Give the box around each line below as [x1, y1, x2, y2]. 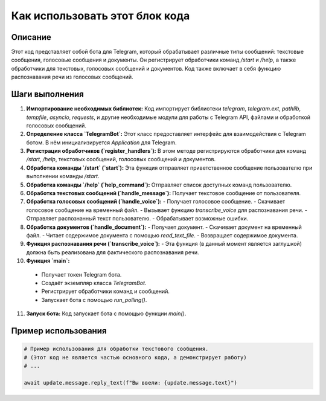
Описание [11, 32, 51, 42]
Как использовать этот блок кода [11, 9, 190, 22]
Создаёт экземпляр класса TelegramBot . [41, 279, 147, 286]
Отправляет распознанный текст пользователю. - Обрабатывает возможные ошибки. [26, 215, 249, 222]
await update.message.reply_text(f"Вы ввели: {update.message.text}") [24, 379, 238, 386]
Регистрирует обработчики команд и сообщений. [41, 287, 170, 295]
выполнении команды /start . [26, 173, 100, 180]
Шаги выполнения [11, 89, 84, 100]
